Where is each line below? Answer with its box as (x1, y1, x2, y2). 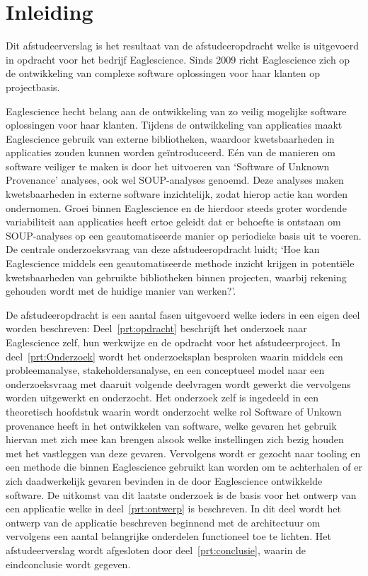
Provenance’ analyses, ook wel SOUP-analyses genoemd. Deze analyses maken (6, 172, 344, 187)
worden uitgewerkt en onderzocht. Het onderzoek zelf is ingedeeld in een (6, 390, 318, 405)
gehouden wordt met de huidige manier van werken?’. (6, 283, 236, 298)
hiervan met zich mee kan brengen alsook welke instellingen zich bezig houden (6, 432, 344, 447)
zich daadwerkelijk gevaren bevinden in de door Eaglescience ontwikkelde (6, 473, 323, 488)
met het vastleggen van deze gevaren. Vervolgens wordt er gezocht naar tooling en (6, 445, 361, 460)
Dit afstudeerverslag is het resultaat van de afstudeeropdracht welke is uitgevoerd (6, 38, 360, 53)
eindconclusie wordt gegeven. (6, 556, 131, 571)
